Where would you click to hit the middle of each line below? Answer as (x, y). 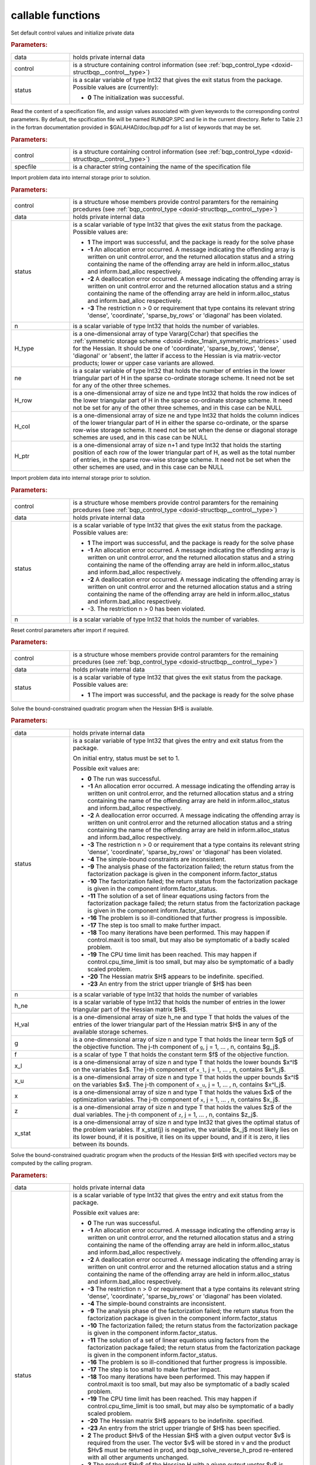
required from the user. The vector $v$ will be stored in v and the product (189, 1443)
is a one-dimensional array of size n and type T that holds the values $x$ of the (182, 1092)
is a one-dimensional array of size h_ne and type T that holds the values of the (181, 1017)
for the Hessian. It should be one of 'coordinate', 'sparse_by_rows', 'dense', (176, 349)
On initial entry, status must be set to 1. (126, 758)
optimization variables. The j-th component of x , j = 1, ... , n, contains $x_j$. (176, 1099)
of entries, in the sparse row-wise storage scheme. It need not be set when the (182, 460)
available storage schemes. (111, 1031)
